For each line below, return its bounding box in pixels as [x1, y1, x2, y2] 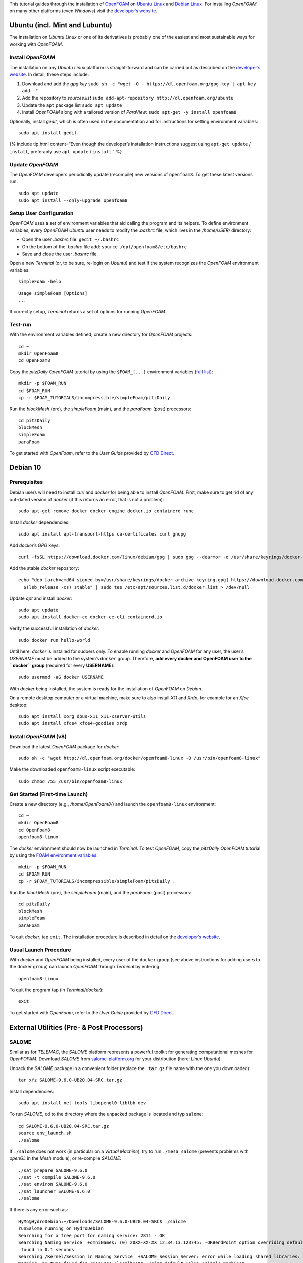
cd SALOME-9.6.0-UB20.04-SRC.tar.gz [18, 1123, 109, 1129]
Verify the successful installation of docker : [9, 625, 100, 631]
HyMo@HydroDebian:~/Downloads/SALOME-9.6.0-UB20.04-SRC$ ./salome [18, 1219, 186, 1225]
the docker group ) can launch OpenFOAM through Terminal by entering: [9, 964, 161, 970]
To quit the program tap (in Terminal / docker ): [9, 987, 104, 993]
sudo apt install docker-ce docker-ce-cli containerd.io [18, 614, 163, 620]
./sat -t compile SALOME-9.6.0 [18, 1175, 96, 1180]
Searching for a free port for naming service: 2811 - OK [18, 1233, 165, 1238]
